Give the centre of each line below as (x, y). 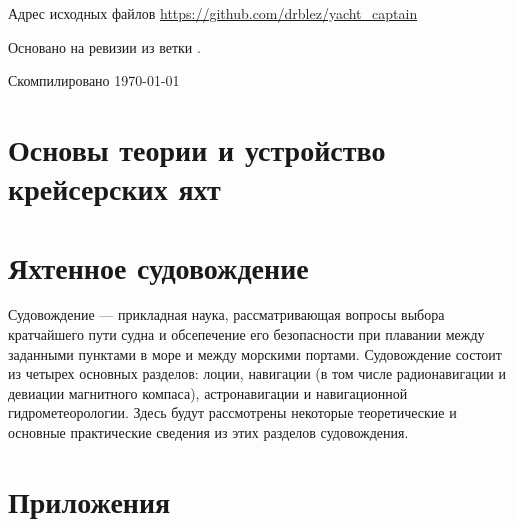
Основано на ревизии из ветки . (104, 46)
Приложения (89, 500)
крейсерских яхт (114, 188)
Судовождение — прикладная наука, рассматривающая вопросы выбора (226, 314)
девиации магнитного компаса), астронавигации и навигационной (208, 392)
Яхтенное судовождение (158, 266)
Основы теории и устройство (197, 148)
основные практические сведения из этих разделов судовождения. (208, 432)
